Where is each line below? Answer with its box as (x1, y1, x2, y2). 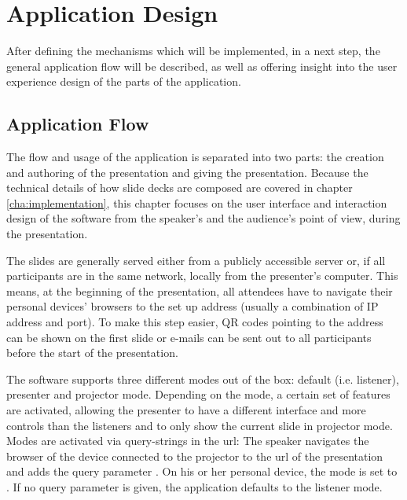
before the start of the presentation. (6, 344, 178, 361)
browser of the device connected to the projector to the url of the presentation (6, 447, 383, 464)
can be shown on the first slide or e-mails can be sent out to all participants (6, 329, 372, 345)
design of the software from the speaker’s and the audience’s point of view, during (6, 210, 401, 226)
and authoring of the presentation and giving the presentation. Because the (6, 164, 368, 180)
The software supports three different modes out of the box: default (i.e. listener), (6, 370, 399, 387)
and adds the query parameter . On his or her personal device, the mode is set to (6, 463, 398, 480)
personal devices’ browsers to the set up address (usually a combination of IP (6, 298, 379, 314)
